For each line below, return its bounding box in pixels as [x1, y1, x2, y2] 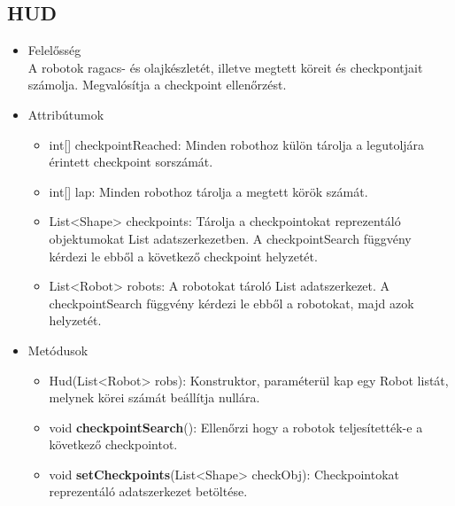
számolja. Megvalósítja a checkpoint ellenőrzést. [27, 75, 287, 94]
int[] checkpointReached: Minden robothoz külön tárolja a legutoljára [49, 135, 425, 153]
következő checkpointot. [49, 435, 178, 454]
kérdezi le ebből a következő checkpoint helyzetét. [49, 246, 318, 265]
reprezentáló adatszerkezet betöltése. [49, 482, 248, 501]
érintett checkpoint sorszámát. [49, 152, 213, 171]
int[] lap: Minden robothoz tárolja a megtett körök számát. [49, 182, 368, 200]
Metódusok [27, 340, 89, 359]
